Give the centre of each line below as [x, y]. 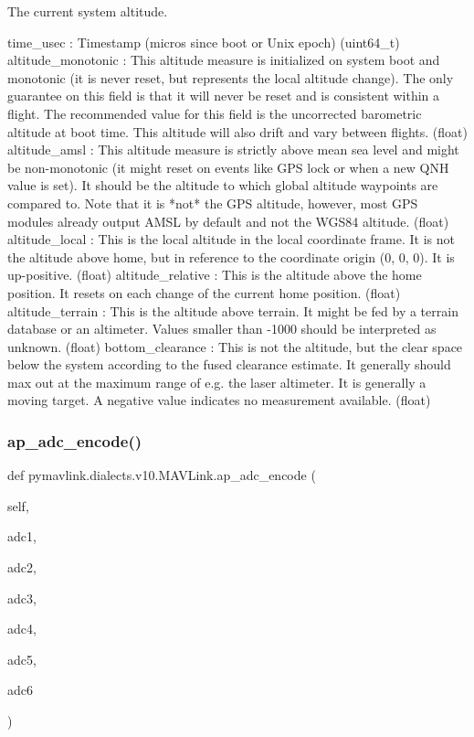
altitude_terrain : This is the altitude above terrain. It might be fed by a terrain [233, 310]
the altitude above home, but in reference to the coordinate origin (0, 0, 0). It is [231, 256]
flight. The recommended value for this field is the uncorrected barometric [215, 113]
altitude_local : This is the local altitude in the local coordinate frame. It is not [231, 239]
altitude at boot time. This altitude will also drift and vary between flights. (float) [237, 131]
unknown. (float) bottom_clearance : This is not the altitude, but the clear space [235, 346]
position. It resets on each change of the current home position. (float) [204, 292]
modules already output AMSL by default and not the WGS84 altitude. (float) [228, 221]
